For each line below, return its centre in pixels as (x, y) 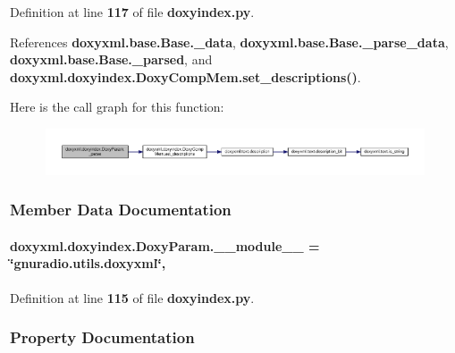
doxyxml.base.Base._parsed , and (111, 59)
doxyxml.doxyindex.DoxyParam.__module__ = (165, 245)
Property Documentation (102, 337)
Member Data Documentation (121, 210)
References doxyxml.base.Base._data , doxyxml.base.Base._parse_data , (229, 42)
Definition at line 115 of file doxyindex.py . (132, 297)
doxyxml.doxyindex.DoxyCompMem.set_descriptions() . (185, 76)
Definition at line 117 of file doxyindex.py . (132, 12)
